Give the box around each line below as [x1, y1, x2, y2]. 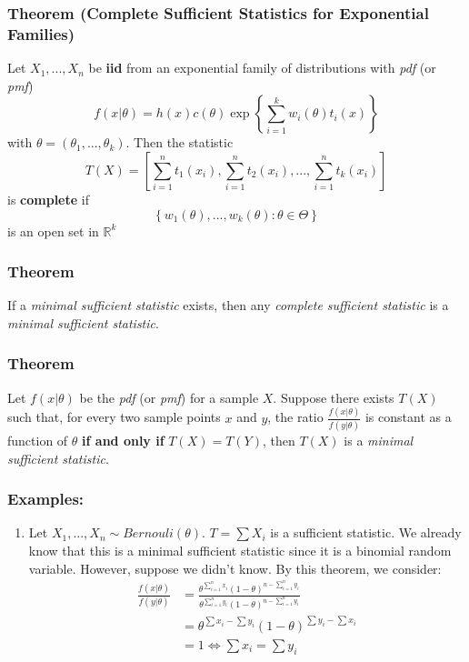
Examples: [7, 487, 85, 510]
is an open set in [7, 221, 99, 240]
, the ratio [267, 407, 324, 426]
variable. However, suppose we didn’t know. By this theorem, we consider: [28, 558, 442, 577]
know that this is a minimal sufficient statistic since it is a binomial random [28, 540, 452, 559]
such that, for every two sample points [7, 407, 221, 426]
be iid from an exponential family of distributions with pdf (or [88, 58, 436, 77]
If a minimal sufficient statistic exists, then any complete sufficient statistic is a [7, 296, 449, 315]
